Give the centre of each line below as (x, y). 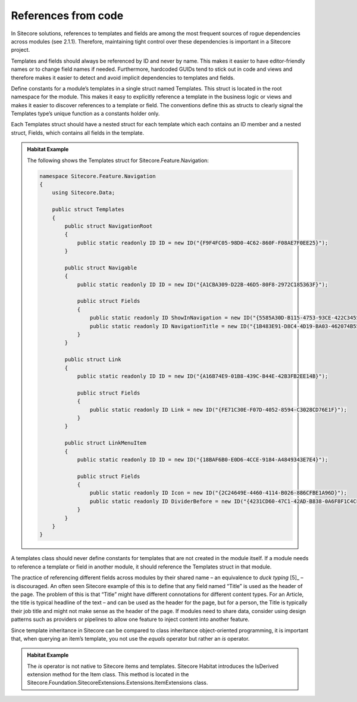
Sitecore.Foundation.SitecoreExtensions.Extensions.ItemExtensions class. (118, 683)
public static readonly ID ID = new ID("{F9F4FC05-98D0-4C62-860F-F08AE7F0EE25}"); (203, 243)
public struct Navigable (101, 268)
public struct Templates (88, 209)
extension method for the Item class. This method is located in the (108, 675)
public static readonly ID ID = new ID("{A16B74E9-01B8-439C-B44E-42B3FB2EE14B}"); (203, 376)
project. (21, 50)
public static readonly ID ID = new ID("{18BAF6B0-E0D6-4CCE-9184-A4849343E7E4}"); (203, 459)
